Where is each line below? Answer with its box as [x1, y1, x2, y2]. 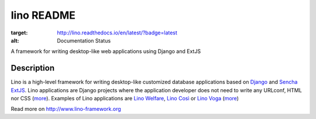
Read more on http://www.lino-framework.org [11, 106, 121, 113]
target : [11, 29, 28, 36]
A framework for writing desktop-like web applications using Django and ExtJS [11, 48, 201, 55]
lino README [11, 9, 76, 22]
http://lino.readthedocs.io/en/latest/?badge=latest [57, 29, 178, 36]
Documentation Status [57, 37, 111, 44]
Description [11, 63, 55, 73]
